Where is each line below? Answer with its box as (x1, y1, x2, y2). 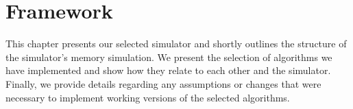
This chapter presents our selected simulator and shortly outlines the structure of (5, 36, 347, 51)
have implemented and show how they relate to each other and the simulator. (5, 63, 331, 77)
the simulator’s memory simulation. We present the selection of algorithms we (5, 49, 332, 64)
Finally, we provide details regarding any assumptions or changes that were (5, 76, 321, 90)
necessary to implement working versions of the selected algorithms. (5, 90, 290, 104)
